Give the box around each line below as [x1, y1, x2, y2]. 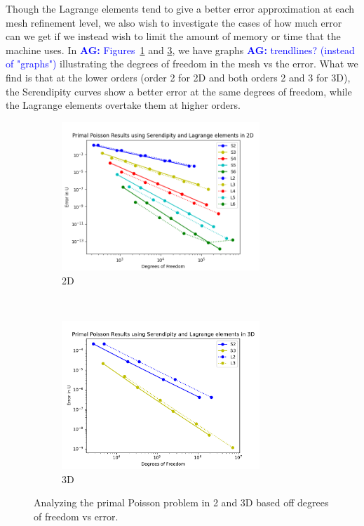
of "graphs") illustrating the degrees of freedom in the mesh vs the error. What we [6, 56, 358, 71]
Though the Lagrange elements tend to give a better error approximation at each [6, 1, 355, 15]
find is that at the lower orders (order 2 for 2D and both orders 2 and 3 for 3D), [6, 70, 351, 84]
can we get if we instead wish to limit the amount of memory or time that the [6, 29, 341, 44]
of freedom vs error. [34, 508, 119, 523]
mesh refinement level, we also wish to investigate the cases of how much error [6, 15, 342, 29]
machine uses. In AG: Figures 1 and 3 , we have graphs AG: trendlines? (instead [6, 42, 355, 57]
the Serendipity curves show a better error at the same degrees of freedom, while [6, 84, 352, 98]
